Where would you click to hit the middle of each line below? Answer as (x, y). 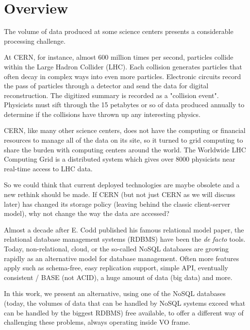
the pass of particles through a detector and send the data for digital (106, 86)
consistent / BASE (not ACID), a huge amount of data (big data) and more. (118, 277)
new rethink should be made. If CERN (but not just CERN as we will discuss (120, 194)
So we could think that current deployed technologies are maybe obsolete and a (122, 185)
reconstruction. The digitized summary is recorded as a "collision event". (111, 95)
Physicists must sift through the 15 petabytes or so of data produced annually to (124, 105)
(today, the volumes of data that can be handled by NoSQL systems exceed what (125, 303)
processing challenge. (35, 41)
